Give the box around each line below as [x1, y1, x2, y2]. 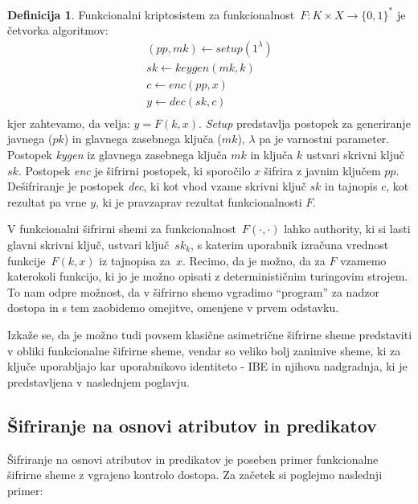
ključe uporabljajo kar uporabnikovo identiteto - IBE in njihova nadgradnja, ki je [7, 358, 408, 375]
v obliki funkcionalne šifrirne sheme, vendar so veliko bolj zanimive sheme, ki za [7, 342, 401, 359]
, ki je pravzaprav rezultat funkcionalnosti [96, 193, 302, 210]
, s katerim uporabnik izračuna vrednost [191, 236, 389, 252]
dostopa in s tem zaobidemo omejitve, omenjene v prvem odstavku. [7, 299, 339, 316]
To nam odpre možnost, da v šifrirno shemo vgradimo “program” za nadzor [7, 283, 379, 300]
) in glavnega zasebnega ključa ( [64, 130, 222, 147]
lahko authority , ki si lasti [284, 220, 411, 237]
